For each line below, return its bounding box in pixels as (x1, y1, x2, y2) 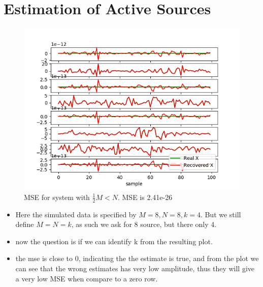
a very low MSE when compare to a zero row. (15, 273, 158, 283)
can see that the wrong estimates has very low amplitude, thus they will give (15, 263, 254, 273)
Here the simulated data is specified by (15, 209, 137, 219)
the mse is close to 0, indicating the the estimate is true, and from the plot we (15, 253, 259, 264)
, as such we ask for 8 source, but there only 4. (71, 219, 217, 229)
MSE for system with (24, 191, 90, 202)
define (15, 219, 34, 229)
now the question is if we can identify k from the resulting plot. (15, 236, 213, 246)
